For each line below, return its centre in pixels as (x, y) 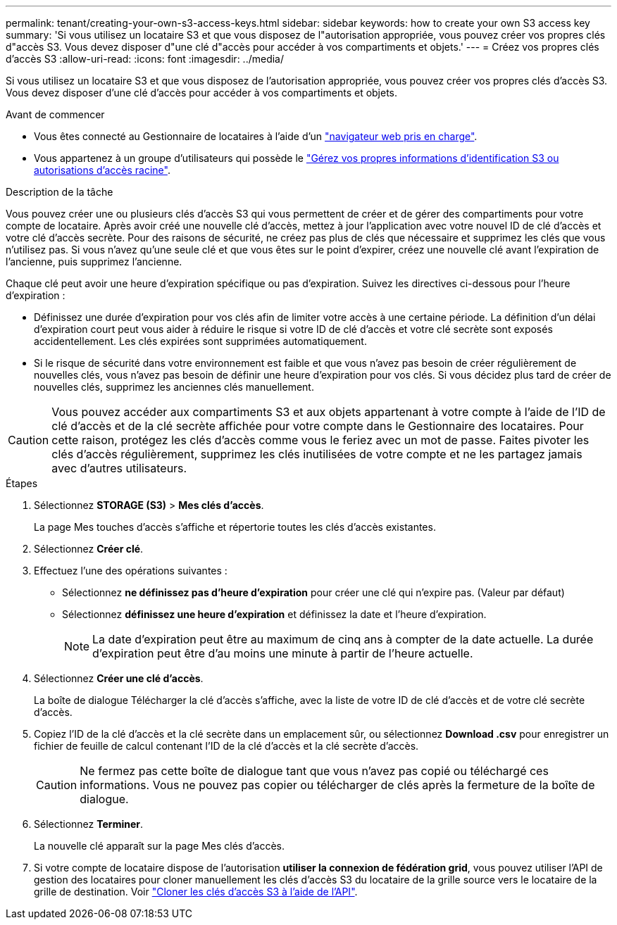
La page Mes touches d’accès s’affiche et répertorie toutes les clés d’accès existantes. (235, 527)
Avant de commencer (55, 114)
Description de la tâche (60, 192)
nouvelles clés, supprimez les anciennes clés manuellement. (174, 387)
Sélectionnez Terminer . (89, 824)
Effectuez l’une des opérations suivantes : (131, 571)
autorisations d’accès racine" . (102, 170)
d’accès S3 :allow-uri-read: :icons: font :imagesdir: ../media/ (145, 59)
